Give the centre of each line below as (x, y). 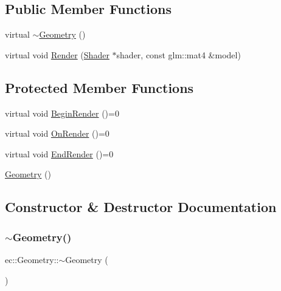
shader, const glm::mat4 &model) (179, 54)
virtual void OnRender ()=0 (57, 133)
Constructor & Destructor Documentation (141, 207)
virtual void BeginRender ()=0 (62, 113)
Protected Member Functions (99, 87)
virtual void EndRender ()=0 (59, 153)
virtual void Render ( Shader (57, 54)
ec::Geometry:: (32, 259)
